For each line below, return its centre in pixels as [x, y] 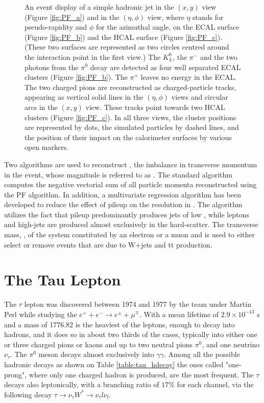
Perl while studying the [41, 314]
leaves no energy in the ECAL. [189, 77]
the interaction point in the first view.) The [93, 57]
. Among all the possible [202, 354]
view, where [166, 17]
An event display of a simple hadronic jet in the [99, 7]
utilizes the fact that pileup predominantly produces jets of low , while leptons [127, 214]
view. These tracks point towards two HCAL [155, 107]
